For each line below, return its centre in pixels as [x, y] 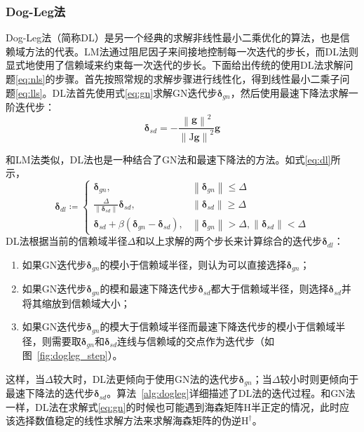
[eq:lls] [29, 92]
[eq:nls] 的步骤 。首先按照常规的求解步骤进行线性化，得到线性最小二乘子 [178, 79]
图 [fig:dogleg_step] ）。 [72, 355]
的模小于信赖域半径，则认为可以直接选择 [193, 264]
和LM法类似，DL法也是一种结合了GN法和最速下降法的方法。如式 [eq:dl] [168, 159]
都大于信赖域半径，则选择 [270, 289]
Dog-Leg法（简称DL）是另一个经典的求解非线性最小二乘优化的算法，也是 [173, 38]
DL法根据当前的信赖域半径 [67, 241]
